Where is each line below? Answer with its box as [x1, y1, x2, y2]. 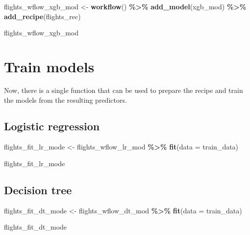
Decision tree [4, 182, 72, 197]
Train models [4, 56, 95, 76]
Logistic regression [4, 118, 100, 134]
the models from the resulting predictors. [4, 94, 127, 105]
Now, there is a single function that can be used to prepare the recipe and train [4, 85, 243, 95]
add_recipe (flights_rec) [4, 11, 81, 21]
